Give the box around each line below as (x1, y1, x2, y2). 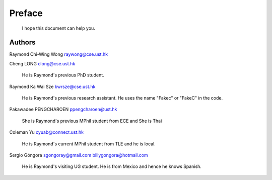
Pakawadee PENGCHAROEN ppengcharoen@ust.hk (9, 106, 117, 113)
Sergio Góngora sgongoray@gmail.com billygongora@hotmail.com (9, 152, 148, 158)
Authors (9, 38, 36, 47)
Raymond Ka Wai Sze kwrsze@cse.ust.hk (9, 83, 96, 89)
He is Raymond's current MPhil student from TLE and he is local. (22, 141, 156, 147)
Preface (9, 8, 43, 19)
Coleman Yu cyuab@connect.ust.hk (9, 129, 84, 135)
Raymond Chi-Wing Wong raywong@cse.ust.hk (9, 51, 108, 57)
